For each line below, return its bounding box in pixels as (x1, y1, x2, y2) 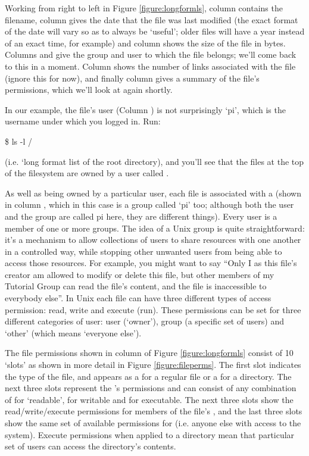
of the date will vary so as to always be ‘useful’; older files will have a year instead (5, 25, 305, 38)
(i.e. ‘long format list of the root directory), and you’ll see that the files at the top (5, 155, 304, 167)
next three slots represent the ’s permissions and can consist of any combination (5, 382, 296, 394)
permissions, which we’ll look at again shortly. (5, 83, 173, 96)
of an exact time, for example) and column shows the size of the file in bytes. (5, 36, 286, 49)
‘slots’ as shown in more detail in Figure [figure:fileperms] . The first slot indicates (5, 358, 301, 371)
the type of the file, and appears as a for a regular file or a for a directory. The (5, 370, 292, 382)
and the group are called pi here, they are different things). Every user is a (5, 210, 277, 222)
